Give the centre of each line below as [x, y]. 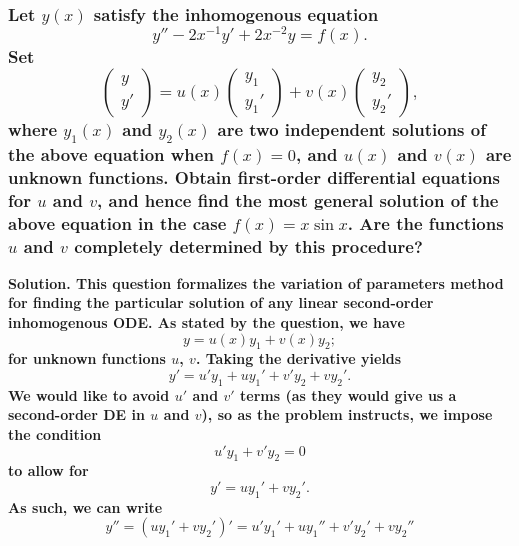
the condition [55, 434]
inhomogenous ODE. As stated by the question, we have [206, 322]
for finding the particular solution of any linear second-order [221, 302]
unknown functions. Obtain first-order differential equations [254, 176]
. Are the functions [425, 222]
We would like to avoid [89, 394]
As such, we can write [85, 506]
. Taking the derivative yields [298, 358]
